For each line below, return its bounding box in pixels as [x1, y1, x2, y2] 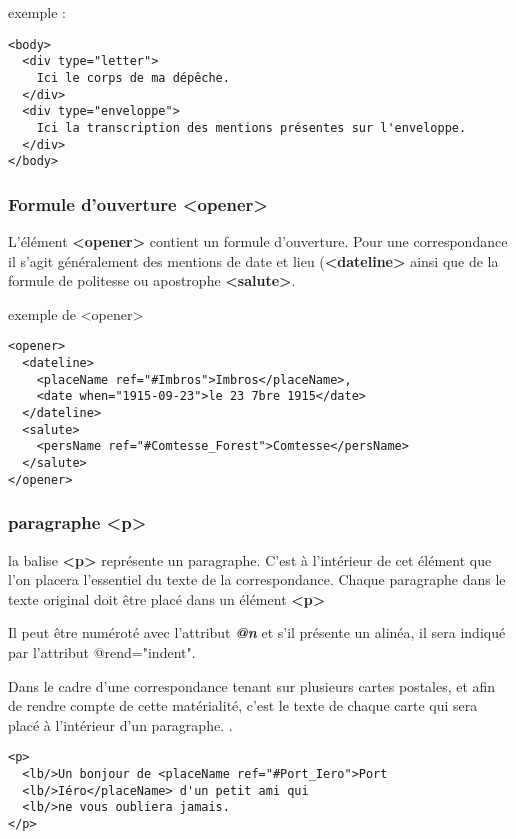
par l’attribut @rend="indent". [8, 641, 196, 662]
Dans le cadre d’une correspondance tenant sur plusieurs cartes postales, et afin [8, 675, 496, 696]
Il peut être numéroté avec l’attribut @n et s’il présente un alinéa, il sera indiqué [8, 622, 506, 643]
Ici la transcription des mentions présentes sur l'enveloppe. [36, 120, 467, 135]
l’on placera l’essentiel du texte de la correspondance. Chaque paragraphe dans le [8, 569, 506, 590]
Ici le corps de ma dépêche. [36, 70, 230, 85]
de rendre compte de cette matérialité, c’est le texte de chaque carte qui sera [8, 695, 478, 716]
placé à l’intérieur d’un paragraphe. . [8, 714, 233, 735]
